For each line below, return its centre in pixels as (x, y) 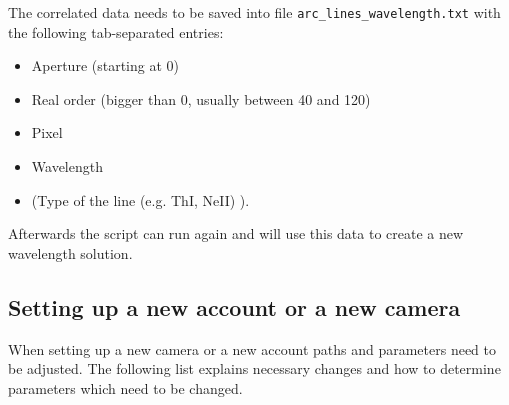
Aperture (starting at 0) (105, 65)
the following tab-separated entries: (116, 31)
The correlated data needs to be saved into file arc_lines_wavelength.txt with (254, 12)
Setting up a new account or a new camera (234, 306)
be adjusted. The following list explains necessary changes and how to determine (254, 368)
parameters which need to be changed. (125, 387)
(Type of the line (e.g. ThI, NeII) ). (140, 199)
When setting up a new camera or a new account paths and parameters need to (252, 348)
